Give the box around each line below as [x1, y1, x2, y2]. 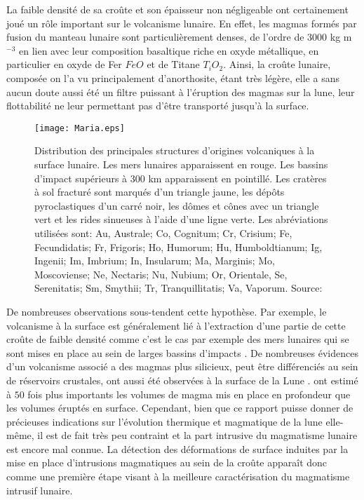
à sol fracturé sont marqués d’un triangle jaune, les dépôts [34, 184, 285, 199]
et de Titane [147, 57, 200, 72]
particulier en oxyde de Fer [6, 57, 122, 72]
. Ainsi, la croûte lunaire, [223, 57, 331, 72]
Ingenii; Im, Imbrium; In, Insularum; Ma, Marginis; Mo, [34, 253, 275, 268]
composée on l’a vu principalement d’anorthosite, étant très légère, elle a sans [6, 70, 339, 85]
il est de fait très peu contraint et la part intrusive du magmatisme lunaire [37, 428, 358, 442]
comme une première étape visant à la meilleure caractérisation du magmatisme [6, 469, 350, 484]
